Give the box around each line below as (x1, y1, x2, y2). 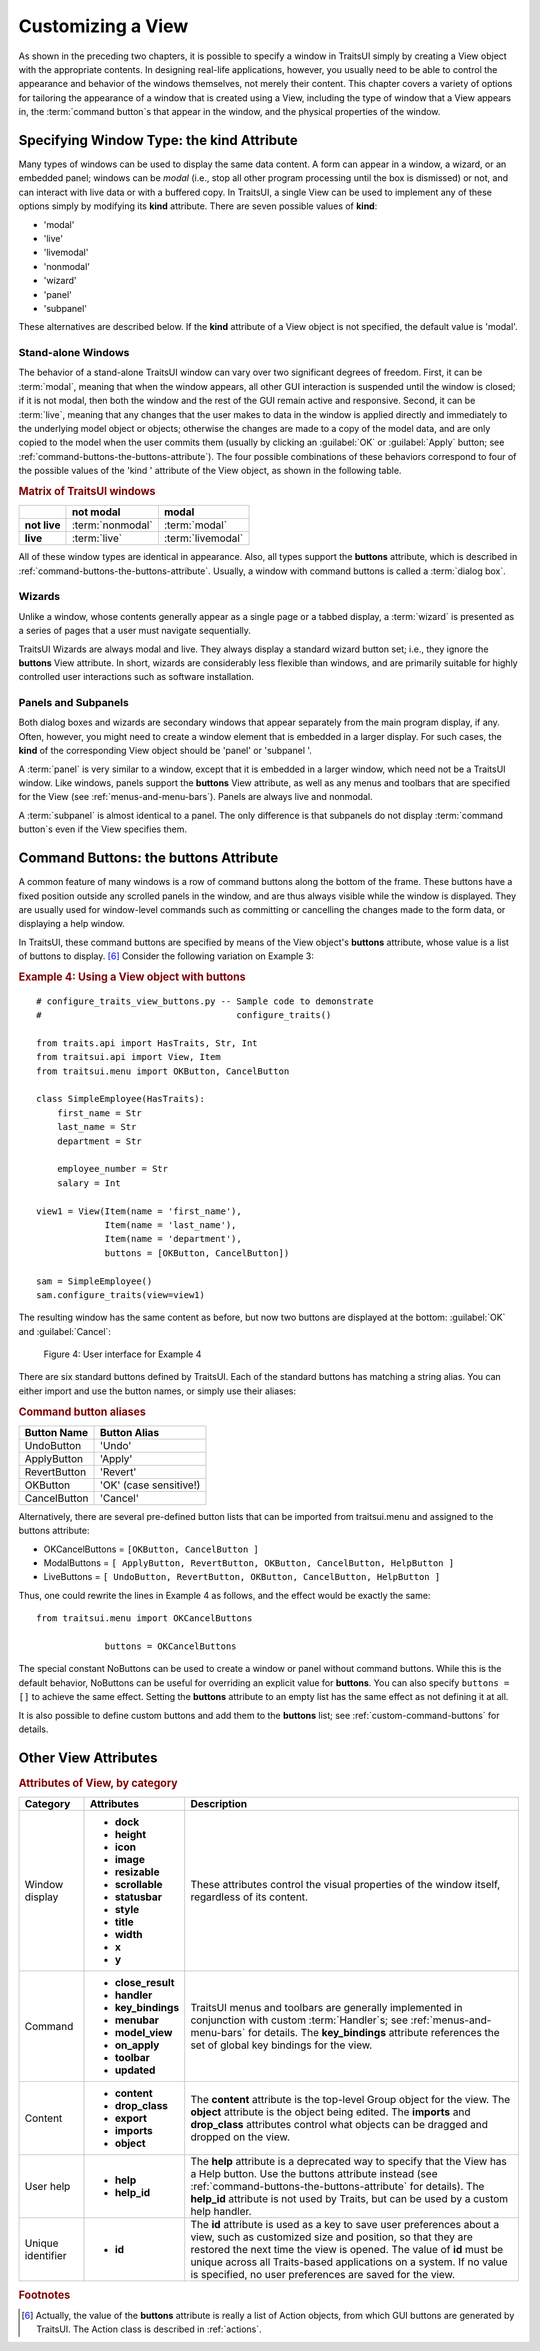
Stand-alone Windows (18, 346, 130, 360)
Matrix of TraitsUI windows (18, 484, 156, 498)
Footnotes (18, 2288, 71, 2302)
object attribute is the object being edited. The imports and (190, 2105, 471, 2119)
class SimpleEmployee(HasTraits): (36, 1093, 205, 1105)
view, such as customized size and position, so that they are (190, 2230, 474, 2244)
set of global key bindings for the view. (190, 2038, 373, 2052)
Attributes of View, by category (18, 1776, 179, 1790)
